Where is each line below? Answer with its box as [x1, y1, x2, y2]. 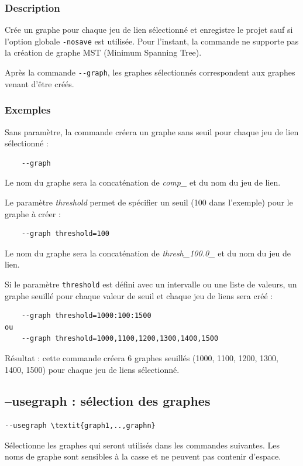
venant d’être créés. [5, 77, 74, 90]
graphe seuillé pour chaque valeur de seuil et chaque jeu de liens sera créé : [5, 289, 273, 301]
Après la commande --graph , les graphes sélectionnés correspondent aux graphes [5, 66, 295, 78]
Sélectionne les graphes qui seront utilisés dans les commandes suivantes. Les [5, 438, 280, 451]
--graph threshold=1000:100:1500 [21, 311, 151, 320]
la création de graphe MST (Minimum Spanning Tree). [5, 46, 202, 59]
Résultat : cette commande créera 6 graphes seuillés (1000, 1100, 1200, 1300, [5, 351, 278, 364]
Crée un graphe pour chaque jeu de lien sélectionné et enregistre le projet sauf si [5, 23, 293, 36]
